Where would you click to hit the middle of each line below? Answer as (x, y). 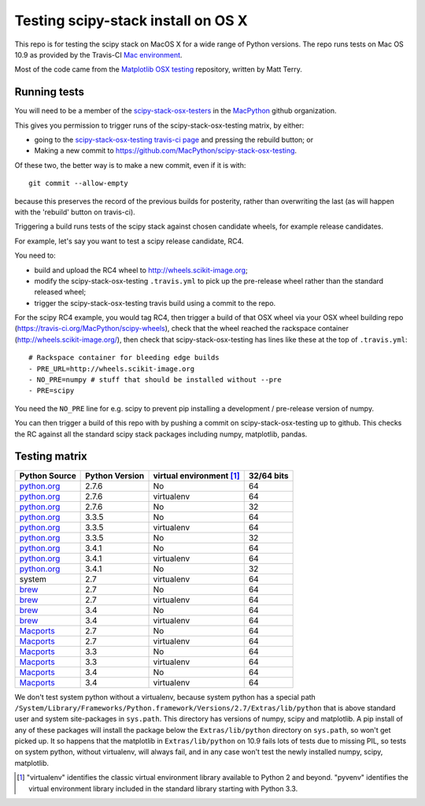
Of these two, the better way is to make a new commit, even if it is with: (130, 165)
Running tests (50, 92)
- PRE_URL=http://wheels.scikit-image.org (112, 369)
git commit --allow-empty (79, 184)
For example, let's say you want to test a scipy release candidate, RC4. (129, 241)
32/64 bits (268, 475)
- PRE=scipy (52, 391)
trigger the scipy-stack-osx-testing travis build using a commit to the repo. (155, 303)
